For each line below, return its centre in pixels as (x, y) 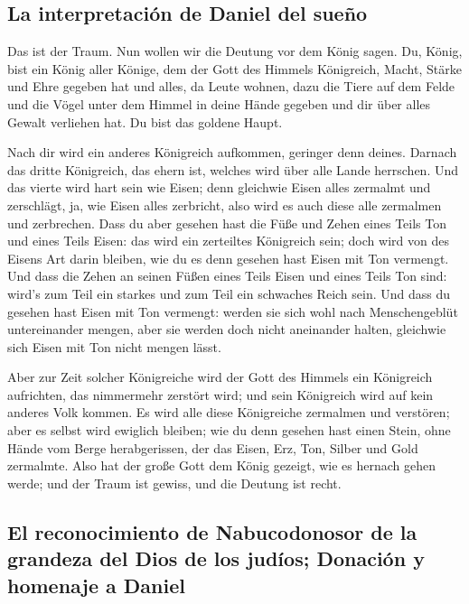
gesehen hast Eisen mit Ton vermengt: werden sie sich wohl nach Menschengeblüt (233, 311)
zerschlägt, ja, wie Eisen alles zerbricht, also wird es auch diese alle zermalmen (225, 204)
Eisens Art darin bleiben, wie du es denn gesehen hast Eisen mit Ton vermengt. (228, 258)
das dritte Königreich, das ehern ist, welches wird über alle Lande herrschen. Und (233, 169)
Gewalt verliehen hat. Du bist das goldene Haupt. (145, 121)
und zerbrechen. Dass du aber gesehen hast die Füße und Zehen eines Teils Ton (227, 223)
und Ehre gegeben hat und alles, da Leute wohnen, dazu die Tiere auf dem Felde (231, 86)
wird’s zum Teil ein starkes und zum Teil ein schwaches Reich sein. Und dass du (229, 293)
